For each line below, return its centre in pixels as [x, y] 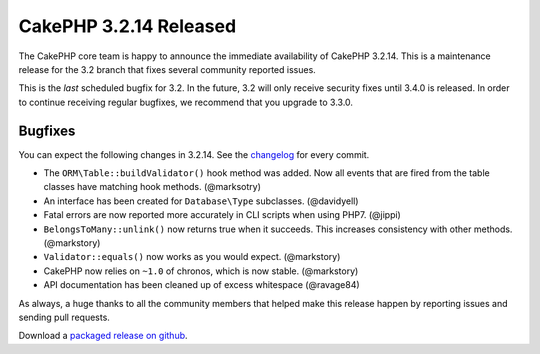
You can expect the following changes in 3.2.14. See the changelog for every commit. [194, 154]
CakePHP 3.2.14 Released [127, 26]
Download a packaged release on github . [103, 336]
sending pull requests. [64, 317]
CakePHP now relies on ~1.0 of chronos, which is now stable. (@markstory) [201, 271]
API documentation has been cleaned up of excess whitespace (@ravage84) [201, 285]
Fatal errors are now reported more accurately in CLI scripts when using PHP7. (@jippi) [222, 215]
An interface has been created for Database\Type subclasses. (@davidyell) [201, 201]
